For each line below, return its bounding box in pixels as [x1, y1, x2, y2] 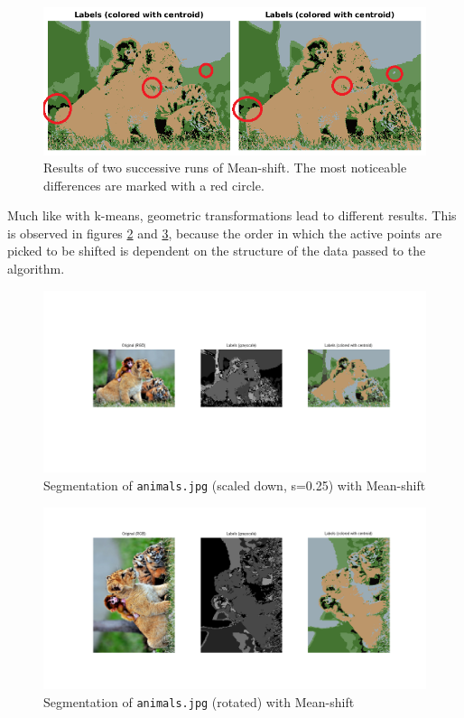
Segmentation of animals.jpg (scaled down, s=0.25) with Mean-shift [43, 475, 426, 494]
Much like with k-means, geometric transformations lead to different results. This [7, 206, 457, 225]
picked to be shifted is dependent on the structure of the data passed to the [7, 241, 426, 260]
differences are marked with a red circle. [43, 175, 264, 194]
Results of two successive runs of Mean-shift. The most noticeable [43, 158, 407, 177]
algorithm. [7, 259, 65, 278]
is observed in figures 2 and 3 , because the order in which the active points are [7, 223, 442, 242]
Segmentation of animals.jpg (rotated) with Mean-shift [43, 692, 355, 711]
